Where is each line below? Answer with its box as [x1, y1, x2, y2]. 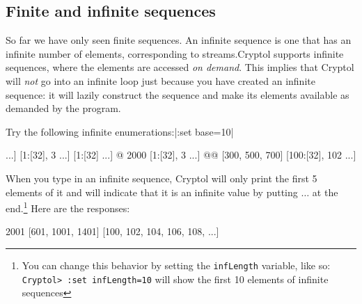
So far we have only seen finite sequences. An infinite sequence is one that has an [6, 33, 352, 47]
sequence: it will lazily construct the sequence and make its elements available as [6, 87, 349, 102]
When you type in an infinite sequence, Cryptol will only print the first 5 [6, 170, 317, 185]
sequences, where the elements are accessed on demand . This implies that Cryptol [6, 60, 354, 74]
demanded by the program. [6, 101, 121, 115]
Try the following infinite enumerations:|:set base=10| [6, 124, 234, 138]
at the [312, 184, 338, 199]
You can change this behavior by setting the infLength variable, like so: [22, 257, 331, 272]
